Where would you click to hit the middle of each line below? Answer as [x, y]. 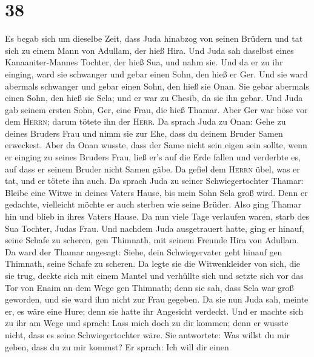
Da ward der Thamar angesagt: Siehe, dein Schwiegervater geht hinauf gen [144, 251]
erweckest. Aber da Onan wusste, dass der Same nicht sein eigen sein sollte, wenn [156, 145]
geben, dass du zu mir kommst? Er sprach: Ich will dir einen [117, 346]
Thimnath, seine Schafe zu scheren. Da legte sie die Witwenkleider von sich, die [153, 264]
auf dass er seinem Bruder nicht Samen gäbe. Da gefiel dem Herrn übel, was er [152, 169]
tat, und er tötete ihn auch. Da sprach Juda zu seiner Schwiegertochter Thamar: [154, 181]
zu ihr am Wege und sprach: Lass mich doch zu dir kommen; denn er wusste [147, 323]
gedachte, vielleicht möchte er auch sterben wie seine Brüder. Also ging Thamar [153, 204]
